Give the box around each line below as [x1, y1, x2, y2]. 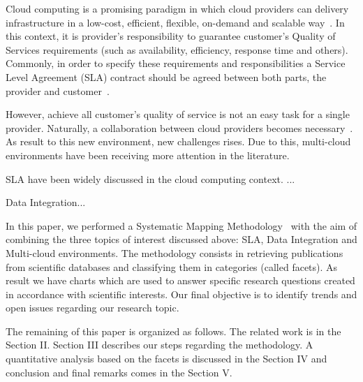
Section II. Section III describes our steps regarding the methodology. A [6, 337, 313, 352]
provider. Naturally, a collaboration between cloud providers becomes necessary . [6, 120, 353, 135]
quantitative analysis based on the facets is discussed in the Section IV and [6, 351, 327, 366]
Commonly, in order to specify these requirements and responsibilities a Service [6, 56, 346, 71]
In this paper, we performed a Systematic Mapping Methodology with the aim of [6, 218, 357, 233]
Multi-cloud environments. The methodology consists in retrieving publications [6, 245, 343, 260]
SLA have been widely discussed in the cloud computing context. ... [6, 171, 295, 186]
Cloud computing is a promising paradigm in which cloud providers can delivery [6, 1, 349, 15]
